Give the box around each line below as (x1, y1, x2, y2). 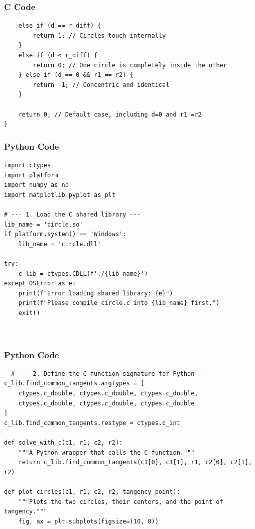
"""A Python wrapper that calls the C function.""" (18, 449, 195, 456)
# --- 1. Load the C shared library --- (4, 210, 141, 218)
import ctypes (4, 161, 51, 169)
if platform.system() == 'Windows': (4, 231, 126, 238)
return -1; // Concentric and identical (33, 81, 170, 88)
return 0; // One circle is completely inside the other (33, 61, 227, 69)
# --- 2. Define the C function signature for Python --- (11, 370, 209, 377)
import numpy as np (4, 181, 69, 189)
